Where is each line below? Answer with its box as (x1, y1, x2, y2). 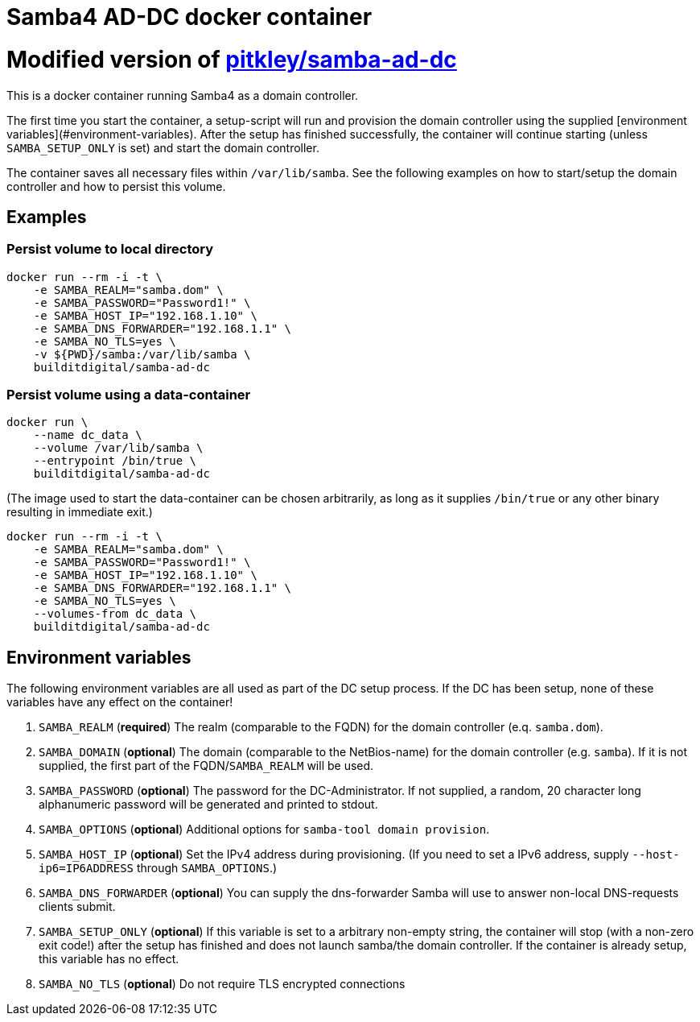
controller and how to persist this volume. (6, 179, 226, 193)
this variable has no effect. (39, 952, 179, 966)
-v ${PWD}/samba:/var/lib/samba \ (33, 347, 251, 361)
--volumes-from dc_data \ (33, 607, 197, 621)
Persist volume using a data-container (6, 387, 251, 403)
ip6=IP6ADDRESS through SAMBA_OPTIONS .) (39, 861, 278, 875)
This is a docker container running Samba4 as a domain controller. (6, 88, 359, 102)
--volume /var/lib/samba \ (33, 441, 204, 455)
